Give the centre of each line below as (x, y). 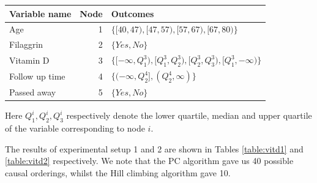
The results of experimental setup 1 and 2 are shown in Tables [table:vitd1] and (154, 148)
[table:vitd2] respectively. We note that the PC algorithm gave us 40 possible (149, 161)
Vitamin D (29, 60)
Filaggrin (26, 44)
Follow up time (37, 76)
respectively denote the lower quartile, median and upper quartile (189, 115)
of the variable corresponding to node (75, 128)
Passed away (33, 92)
